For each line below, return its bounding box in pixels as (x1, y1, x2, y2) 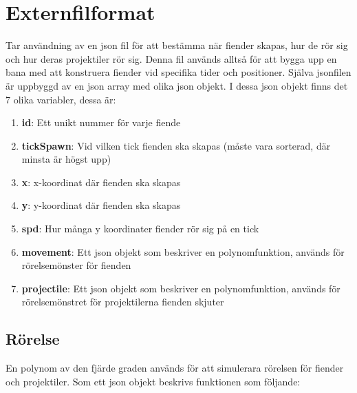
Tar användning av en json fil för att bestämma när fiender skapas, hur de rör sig (6, 38, 348, 52)
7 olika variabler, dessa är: (6, 92, 116, 106)
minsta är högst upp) (21, 152, 111, 166)
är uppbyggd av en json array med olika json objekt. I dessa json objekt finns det (6, 78, 348, 92)
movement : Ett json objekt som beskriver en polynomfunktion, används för (21, 244, 345, 259)
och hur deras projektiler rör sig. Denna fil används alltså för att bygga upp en (6, 51, 337, 65)
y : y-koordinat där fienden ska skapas (21, 198, 181, 212)
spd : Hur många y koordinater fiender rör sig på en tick (21, 221, 259, 236)
